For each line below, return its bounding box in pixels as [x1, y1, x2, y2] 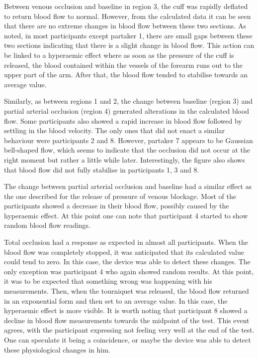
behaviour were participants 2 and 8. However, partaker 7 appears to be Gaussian [4, 135, 253, 145]
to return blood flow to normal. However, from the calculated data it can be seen [4, 10, 251, 21]
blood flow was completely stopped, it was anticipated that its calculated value [4, 246, 244, 257]
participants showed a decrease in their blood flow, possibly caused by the [4, 200, 229, 211]
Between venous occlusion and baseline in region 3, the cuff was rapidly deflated [4, 1, 248, 11]
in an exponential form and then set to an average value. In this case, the [4, 295, 228, 306]
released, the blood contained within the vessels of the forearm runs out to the [4, 59, 243, 70]
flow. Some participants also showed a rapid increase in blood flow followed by [4, 115, 242, 126]
